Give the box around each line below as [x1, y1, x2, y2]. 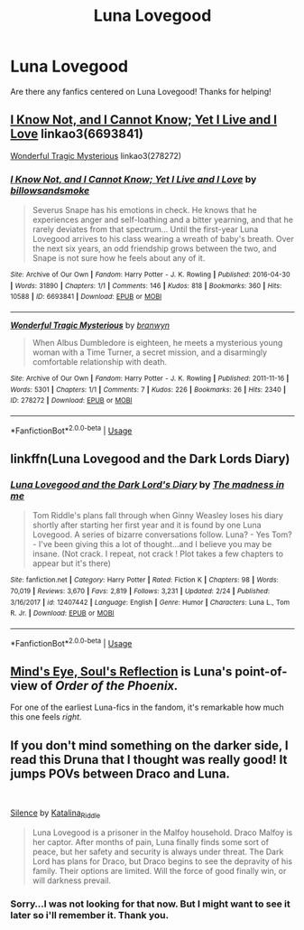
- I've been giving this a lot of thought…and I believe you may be [32, 539, 272, 550]
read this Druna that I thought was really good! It [10, 751, 288, 767]
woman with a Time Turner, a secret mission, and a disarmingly [32, 347, 268, 358]
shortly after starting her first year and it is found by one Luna [32, 520, 262, 531]
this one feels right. [10, 711, 82, 722]
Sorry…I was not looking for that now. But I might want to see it [10, 897, 291, 910]
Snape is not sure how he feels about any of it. [32, 253, 206, 264]
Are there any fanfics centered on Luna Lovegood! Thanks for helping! [10, 86, 272, 97]
